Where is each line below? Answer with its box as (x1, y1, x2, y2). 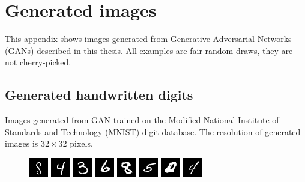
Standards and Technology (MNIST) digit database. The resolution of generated (5, 125, 301, 138)
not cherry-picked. (5, 56, 71, 68)
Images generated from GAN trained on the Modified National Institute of (5, 114, 279, 126)
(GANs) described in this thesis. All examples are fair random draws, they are (5, 44, 293, 56)
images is (5, 137, 38, 150)
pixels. (70, 137, 93, 150)
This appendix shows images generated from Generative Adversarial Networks (5, 32, 292, 45)
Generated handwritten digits (5, 85, 193, 104)
